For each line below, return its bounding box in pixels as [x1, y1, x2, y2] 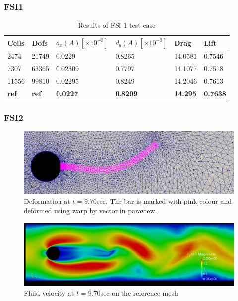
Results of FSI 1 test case [78, 20, 156, 30]
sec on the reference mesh [100, 287, 178, 298]
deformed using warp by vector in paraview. [24, 205, 157, 216]
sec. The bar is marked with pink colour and [96, 196, 232, 206]
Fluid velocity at [24, 287, 74, 298]
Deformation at [24, 196, 70, 206]
